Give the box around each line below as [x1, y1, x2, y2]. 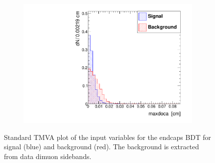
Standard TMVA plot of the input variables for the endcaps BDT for [4, 132, 211, 142]
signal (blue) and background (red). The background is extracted [4, 141, 199, 152]
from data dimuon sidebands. [4, 151, 92, 161]
